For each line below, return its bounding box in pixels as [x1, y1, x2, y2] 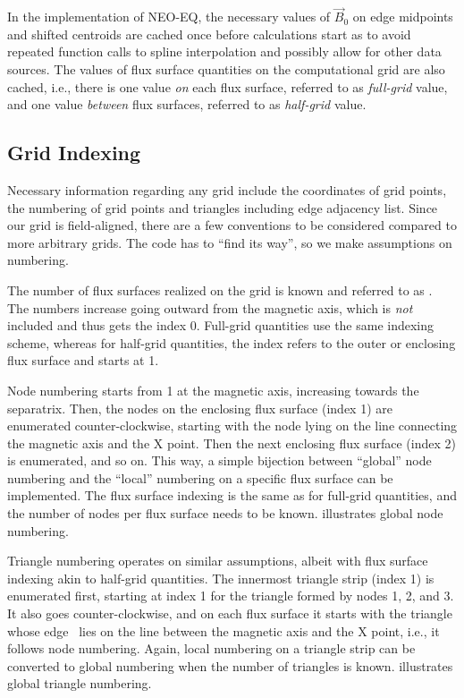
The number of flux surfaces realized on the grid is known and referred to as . [7, 280, 433, 299]
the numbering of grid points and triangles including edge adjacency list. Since [7, 198, 438, 217]
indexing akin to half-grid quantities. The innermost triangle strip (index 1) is [7, 568, 434, 587]
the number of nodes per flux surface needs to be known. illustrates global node [7, 504, 443, 523]
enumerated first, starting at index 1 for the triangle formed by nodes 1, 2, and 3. [7, 586, 454, 605]
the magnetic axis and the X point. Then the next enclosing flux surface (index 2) [7, 433, 456, 452]
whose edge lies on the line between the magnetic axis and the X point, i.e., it [7, 621, 440, 640]
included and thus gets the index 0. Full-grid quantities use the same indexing [7, 316, 434, 335]
